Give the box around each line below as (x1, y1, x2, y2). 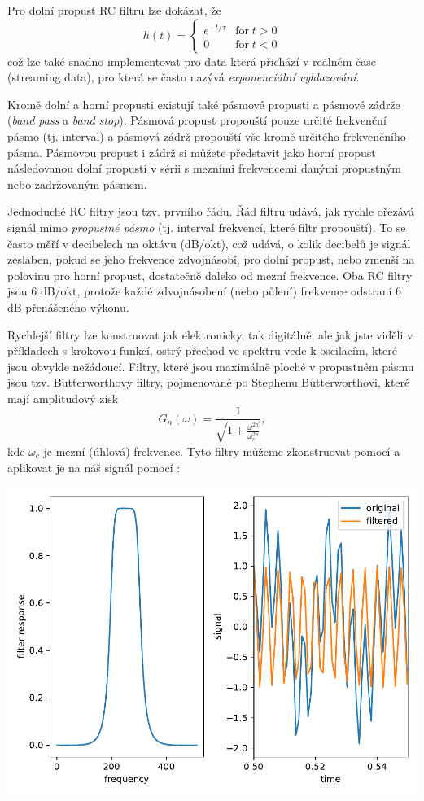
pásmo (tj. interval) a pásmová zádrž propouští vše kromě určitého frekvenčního (7, 127, 406, 144)
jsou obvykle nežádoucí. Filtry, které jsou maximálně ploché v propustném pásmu (7, 357, 414, 374)
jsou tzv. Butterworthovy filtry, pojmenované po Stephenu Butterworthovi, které (7, 374, 410, 391)
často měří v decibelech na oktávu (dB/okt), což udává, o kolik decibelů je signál (7, 234, 411, 252)
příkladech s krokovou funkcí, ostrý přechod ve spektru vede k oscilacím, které (7, 342, 397, 359)
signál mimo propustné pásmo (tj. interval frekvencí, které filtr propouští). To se (7, 218, 406, 235)
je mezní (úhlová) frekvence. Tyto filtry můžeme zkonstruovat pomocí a (43, 442, 400, 459)
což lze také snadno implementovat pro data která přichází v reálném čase (7, 52, 376, 69)
